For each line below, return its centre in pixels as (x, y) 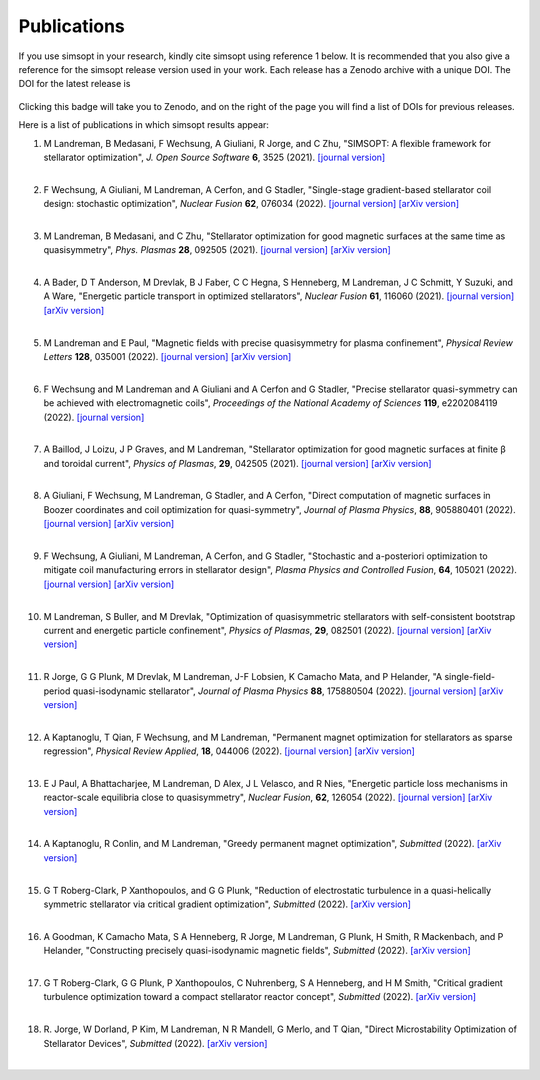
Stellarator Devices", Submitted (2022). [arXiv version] (155, 1043)
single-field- (469, 677)
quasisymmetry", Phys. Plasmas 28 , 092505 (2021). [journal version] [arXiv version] (217, 250)
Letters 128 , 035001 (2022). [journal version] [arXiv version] (167, 356)
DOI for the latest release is (74, 84)
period (57, 691)
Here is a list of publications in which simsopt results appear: (144, 125)
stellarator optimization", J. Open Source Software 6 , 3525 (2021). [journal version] (214, 157)
